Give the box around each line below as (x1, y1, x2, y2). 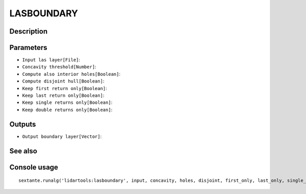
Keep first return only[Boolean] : (22, 85, 107, 91)
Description (9, 27, 48, 36)
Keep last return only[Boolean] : (22, 92, 105, 99)
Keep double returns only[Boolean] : (22, 106, 113, 113)
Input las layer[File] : (22, 57, 81, 63)
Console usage (9, 163, 59, 172)
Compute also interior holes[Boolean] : (22, 71, 121, 77)
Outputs (9, 120, 36, 128)
